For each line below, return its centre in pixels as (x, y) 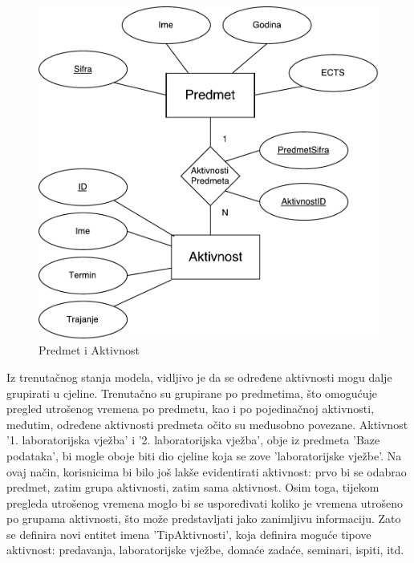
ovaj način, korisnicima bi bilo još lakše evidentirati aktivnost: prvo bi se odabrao (207, 471)
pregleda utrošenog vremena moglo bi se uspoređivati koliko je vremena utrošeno (205, 502)
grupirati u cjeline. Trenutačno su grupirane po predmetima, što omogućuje (192, 393)
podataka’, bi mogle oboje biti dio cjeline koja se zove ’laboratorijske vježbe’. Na (204, 455)
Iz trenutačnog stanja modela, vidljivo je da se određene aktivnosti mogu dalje (199, 377)
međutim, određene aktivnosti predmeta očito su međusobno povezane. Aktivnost (207, 424)
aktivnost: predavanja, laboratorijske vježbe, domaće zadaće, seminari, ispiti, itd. (205, 550)
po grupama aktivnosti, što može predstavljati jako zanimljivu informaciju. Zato (204, 518)
